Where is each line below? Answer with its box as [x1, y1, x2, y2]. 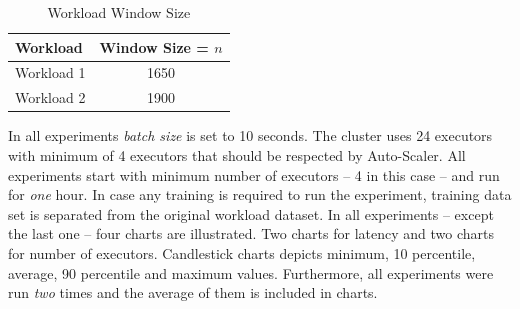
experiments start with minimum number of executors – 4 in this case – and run [8, 164, 500, 185]
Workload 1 [15, 62, 86, 83]
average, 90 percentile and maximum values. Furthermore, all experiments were [8, 262, 494, 283]
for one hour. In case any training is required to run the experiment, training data [8, 184, 512, 205]
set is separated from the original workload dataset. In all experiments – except [8, 203, 494, 224]
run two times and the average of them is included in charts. [8, 282, 378, 303]
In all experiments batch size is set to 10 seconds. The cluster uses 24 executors [8, 125, 493, 146]
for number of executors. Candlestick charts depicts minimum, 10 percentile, [8, 242, 476, 263]
